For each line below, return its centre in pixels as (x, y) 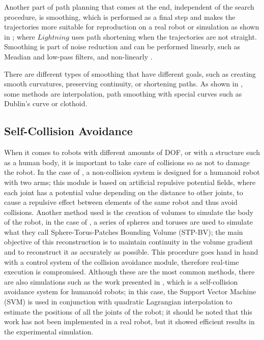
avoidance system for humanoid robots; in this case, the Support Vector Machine (130, 291)
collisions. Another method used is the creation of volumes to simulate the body (129, 212)
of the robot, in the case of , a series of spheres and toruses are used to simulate (128, 222)
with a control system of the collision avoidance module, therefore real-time (122, 261)
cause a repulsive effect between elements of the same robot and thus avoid (121, 202)
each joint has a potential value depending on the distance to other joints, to (124, 192)
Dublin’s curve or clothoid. (46, 103)
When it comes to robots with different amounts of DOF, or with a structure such (132, 152)
